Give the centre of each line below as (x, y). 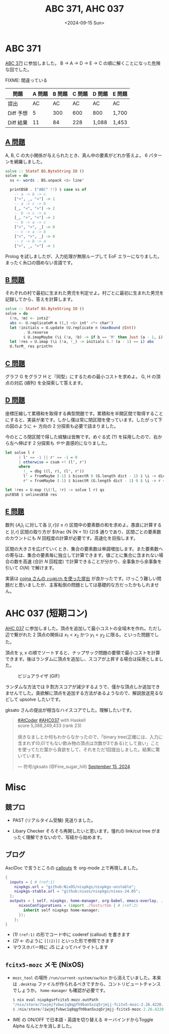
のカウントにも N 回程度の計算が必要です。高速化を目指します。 (72, 538)
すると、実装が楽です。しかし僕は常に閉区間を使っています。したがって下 (86, 420)
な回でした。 (18, 69)
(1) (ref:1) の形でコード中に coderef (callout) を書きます (71, 935)
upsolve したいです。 (41, 699)
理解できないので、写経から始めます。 (65, 837)
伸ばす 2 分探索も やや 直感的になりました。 (64, 443)
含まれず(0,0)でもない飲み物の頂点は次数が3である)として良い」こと (89, 743)
